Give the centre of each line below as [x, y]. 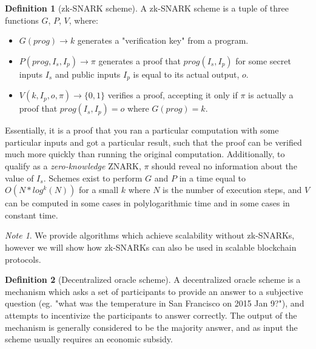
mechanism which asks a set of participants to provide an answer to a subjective [154, 291]
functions [22, 20]
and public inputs [88, 74]
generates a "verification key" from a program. [163, 40]
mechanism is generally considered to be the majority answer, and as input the [151, 327]
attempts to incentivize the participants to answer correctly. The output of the [151, 315]
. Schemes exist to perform [93, 178]
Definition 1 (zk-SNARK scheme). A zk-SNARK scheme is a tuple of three [147, 8]
